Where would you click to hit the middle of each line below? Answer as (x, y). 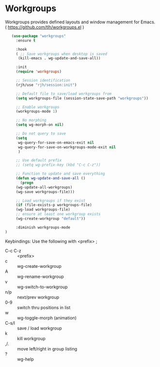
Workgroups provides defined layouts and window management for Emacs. (80, 22)
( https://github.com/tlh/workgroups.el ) (45, 27)
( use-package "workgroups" (39, 36)
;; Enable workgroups (38, 107)
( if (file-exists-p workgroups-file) (54, 205)
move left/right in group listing (47, 349)
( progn (27, 183)
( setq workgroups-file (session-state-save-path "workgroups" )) (82, 98)
